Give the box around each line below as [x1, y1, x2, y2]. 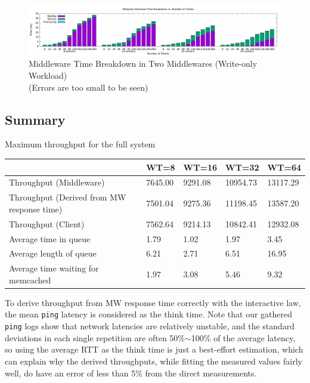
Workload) [29, 69, 67, 82]
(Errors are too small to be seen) [29, 81, 148, 93]
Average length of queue [9, 247, 97, 260]
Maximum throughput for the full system [5, 138, 156, 150]
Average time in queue [9, 232, 91, 245]
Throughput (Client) [9, 217, 85, 230]
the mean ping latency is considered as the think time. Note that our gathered [5, 308, 293, 320]
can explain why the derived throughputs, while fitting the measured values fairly [5, 354, 302, 367]
